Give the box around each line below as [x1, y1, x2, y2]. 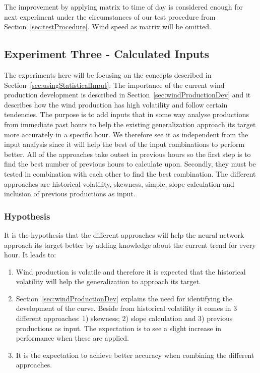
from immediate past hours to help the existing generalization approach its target [4, 119, 256, 129]
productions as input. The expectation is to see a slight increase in [16, 323, 222, 333]
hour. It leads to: [4, 249, 56, 260]
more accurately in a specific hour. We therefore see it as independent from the [4, 129, 248, 139]
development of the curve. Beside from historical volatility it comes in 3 [16, 303, 237, 313]
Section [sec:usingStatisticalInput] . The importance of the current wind [4, 79, 225, 90]
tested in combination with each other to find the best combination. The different [4, 168, 256, 179]
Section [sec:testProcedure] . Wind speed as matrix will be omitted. [4, 21, 211, 32]
